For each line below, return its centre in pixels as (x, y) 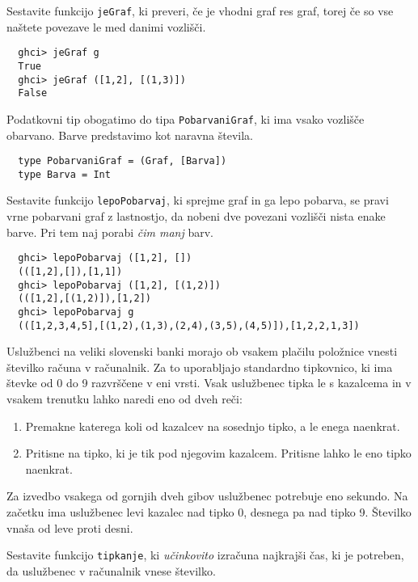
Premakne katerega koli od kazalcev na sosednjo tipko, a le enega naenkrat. (213, 426)
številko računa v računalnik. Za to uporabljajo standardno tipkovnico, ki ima (200, 367)
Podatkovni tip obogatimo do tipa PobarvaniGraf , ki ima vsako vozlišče (186, 118)
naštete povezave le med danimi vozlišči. (106, 26)
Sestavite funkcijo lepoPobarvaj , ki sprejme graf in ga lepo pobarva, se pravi (198, 200)
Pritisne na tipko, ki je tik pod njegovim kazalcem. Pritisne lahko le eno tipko (218, 453)
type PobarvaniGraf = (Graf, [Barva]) (122, 161)
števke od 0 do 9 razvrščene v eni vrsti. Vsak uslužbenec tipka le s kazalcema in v (209, 383)
